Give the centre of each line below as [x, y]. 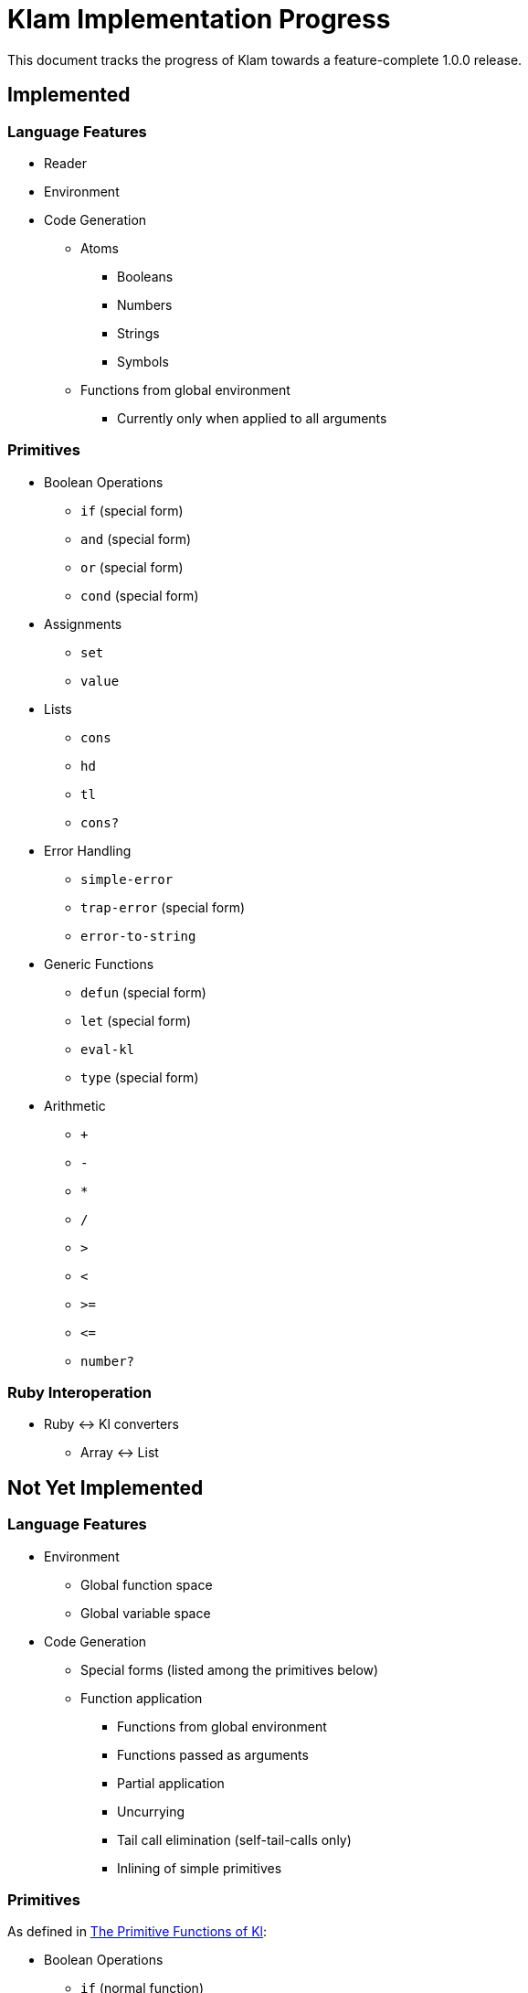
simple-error [127, 879]
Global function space [147, 1584]
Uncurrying [151, 1811]
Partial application [171, 1783]
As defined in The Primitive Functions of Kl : [137, 1932]
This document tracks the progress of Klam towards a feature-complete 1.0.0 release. [265, 59]
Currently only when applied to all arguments [252, 418]
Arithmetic [75, 1105]
